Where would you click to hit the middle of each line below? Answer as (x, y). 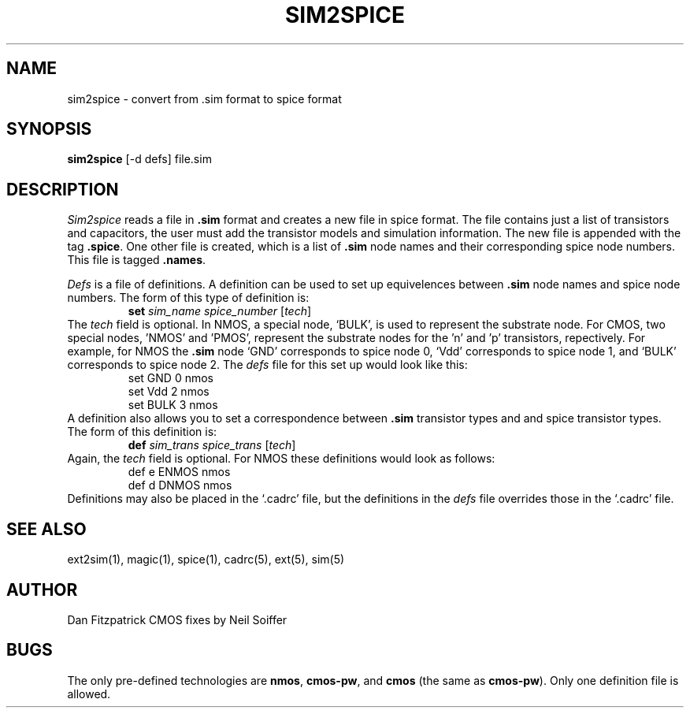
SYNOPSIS (49, 129)
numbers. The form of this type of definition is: (188, 298)
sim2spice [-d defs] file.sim (139, 159)
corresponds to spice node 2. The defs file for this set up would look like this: (267, 365)
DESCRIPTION (63, 189)
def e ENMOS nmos (179, 472)
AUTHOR (42, 589)
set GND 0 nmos (171, 378)
